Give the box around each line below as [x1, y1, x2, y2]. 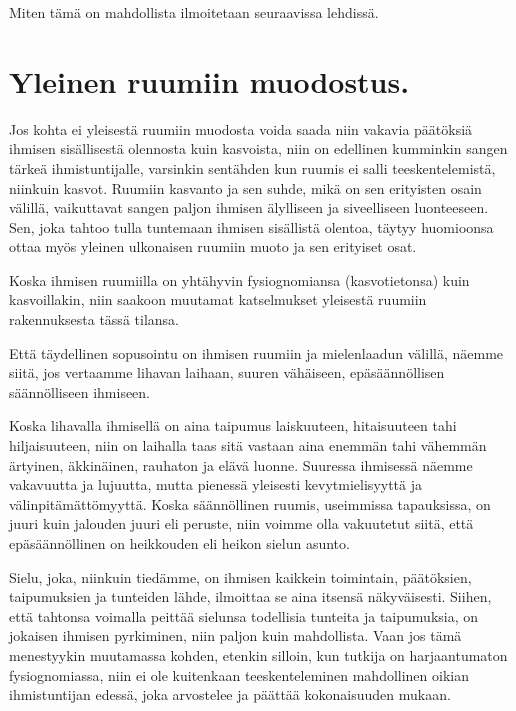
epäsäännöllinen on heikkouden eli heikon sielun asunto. [9, 533, 350, 553]
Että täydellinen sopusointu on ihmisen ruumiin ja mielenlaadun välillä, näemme [9, 342, 504, 363]
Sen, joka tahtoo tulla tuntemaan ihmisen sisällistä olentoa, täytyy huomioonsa [9, 216, 494, 237]
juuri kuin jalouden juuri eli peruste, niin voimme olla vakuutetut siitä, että [9, 513, 474, 534]
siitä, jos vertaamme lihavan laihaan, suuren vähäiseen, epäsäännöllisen [9, 362, 445, 383]
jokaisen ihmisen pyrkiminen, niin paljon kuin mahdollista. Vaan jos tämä [9, 625, 462, 646]
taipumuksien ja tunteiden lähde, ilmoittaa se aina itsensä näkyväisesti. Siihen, [9, 586, 492, 607]
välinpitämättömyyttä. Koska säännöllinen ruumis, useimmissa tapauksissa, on [9, 493, 491, 514]
